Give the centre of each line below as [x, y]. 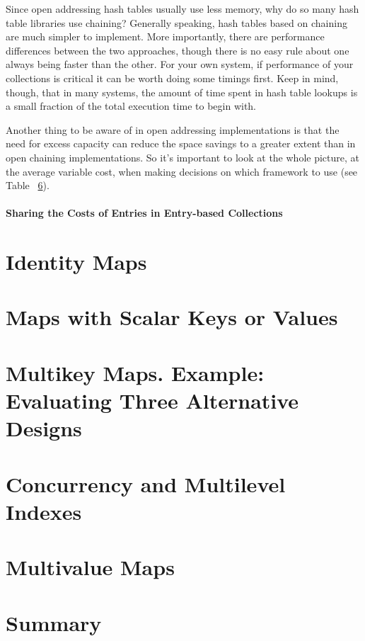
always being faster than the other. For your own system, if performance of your [180, 64]
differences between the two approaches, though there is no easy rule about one [178, 50]
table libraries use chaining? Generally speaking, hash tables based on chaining [176, 22]
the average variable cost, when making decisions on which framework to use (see [182, 171]
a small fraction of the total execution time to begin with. [131, 106]
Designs [44, 428]
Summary [54, 622]
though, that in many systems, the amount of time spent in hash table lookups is [182, 92]
